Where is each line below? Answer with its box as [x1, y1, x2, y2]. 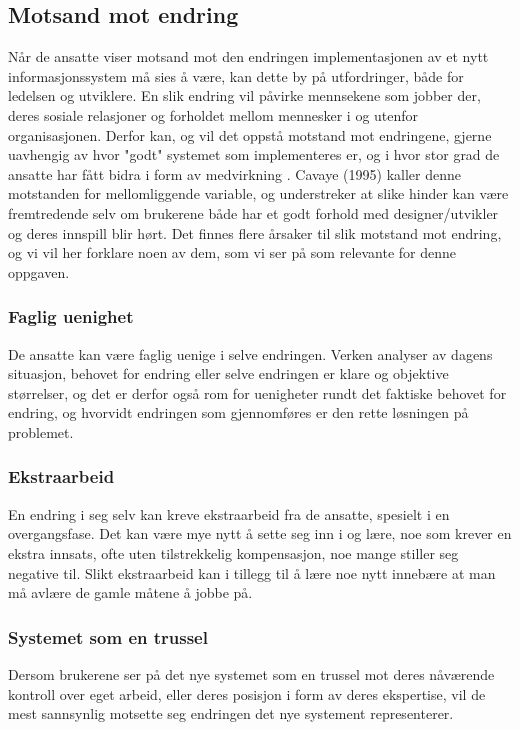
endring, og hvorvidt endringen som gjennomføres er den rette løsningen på [8, 402, 469, 423]
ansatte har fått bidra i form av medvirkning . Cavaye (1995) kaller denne [8, 163, 461, 184]
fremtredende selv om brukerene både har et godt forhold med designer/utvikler [8, 202, 499, 223]
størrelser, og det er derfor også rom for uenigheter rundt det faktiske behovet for [8, 382, 507, 403]
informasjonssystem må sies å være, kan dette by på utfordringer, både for [8, 65, 464, 86]
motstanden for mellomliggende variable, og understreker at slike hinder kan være [8, 183, 509, 204]
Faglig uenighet [8, 304, 134, 329]
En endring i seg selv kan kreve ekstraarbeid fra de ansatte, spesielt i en [8, 503, 450, 524]
